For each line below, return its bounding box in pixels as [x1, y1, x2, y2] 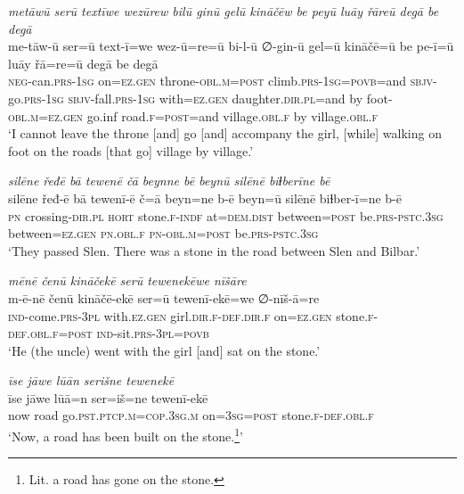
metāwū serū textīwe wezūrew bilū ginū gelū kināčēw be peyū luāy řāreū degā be [8, 2, 439, 20]
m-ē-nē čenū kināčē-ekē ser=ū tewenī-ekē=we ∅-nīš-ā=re [8, 288, 320, 307]
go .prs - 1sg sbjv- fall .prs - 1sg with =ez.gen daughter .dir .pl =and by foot [8, 88, 388, 107]
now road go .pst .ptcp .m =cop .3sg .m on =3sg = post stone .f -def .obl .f [8, 406, 374, 424]
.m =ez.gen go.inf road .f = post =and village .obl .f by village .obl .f [27, 106, 378, 125]
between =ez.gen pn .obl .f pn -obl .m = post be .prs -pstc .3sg [8, 224, 319, 243]
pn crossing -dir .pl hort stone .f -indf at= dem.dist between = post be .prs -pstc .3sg [8, 206, 444, 225]
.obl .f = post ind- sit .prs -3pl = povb [26, 324, 209, 342]
